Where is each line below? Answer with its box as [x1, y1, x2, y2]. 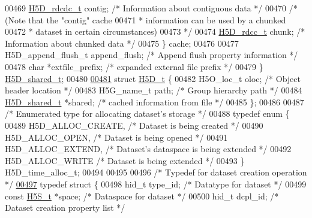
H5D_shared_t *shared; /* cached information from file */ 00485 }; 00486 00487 [5, 95, 304, 108]
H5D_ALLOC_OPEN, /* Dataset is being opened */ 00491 [5, 131, 228, 143]
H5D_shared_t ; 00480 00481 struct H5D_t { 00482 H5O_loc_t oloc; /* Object [5, 72, 301, 84]
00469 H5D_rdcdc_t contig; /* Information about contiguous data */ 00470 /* [5, 2, 298, 14]
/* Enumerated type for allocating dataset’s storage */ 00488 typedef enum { [5, 107, 290, 120]
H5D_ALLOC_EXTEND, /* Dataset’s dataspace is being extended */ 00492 [5, 143, 292, 155]
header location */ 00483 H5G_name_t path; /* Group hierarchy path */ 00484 [5, 84, 302, 96]
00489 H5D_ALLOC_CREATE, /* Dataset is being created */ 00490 [5, 119, 263, 131]
